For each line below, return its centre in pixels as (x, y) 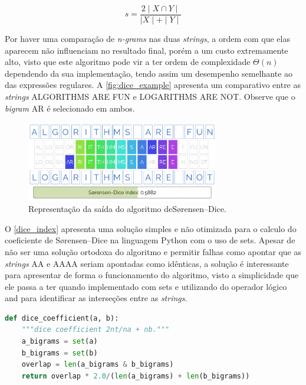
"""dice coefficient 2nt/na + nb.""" (96, 330)
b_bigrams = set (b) (60, 353)
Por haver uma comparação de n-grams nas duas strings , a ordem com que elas (147, 39)
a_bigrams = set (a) (60, 342)
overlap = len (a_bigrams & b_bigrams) (98, 365)
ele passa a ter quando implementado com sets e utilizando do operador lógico (146, 286)
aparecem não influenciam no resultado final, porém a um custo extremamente (147, 50)
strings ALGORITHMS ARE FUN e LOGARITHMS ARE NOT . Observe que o (150, 97)
